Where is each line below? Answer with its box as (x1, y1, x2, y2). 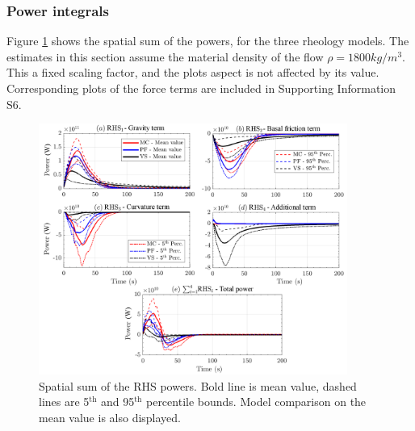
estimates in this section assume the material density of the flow (6, 48, 324, 65)
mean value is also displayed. (39, 408, 181, 425)
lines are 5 (39, 393, 90, 410)
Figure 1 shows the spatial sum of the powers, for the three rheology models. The (6, 32, 409, 49)
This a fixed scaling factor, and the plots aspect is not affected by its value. (6, 64, 379, 81)
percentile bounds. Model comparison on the (145, 393, 367, 410)
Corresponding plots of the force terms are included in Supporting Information (6, 80, 396, 96)
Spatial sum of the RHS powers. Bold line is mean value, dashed (39, 377, 357, 394)
